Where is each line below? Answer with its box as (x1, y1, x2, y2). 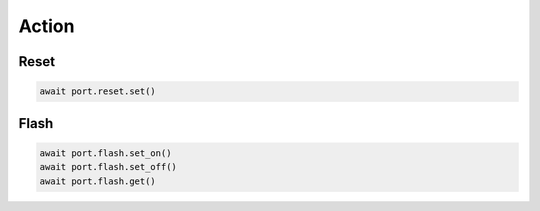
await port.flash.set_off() (39, 161, 177, 173)
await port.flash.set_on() (39, 147, 172, 159)
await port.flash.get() (39, 175, 157, 187)
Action (18, 15, 75, 37)
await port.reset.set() (39, 86, 157, 97)
